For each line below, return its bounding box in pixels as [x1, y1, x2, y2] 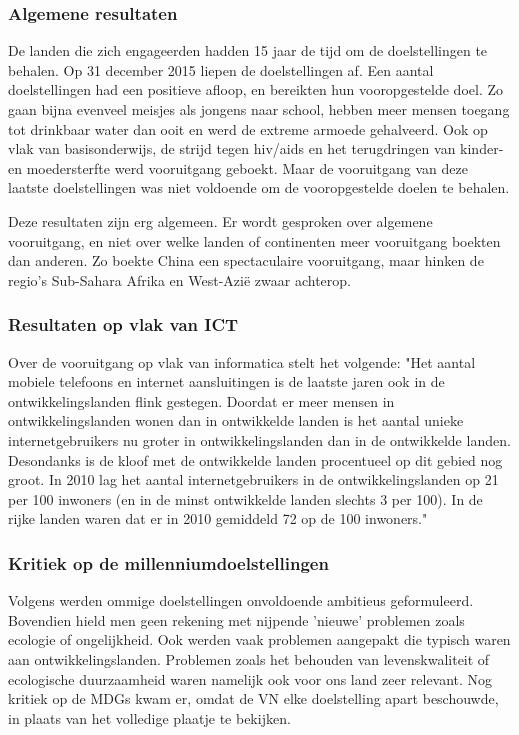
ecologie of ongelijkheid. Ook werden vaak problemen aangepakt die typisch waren [8, 629, 511, 650]
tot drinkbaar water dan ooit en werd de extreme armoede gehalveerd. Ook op [8, 118, 488, 139]
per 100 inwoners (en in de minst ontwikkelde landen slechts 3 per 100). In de [8, 488, 483, 509]
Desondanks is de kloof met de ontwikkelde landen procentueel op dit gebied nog [8, 449, 503, 470]
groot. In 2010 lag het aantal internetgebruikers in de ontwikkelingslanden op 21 [8, 469, 499, 490]
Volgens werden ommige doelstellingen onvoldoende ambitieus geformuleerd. [8, 590, 474, 611]
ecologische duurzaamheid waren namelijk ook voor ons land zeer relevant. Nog [8, 668, 493, 689]
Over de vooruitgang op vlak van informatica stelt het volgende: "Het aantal [8, 351, 476, 372]
